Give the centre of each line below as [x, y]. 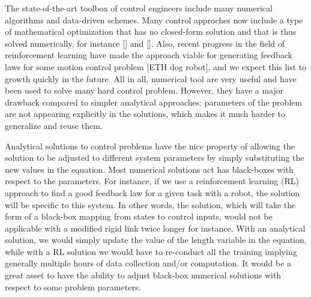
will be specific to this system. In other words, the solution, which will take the [150, 204]
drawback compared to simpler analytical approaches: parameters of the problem [154, 102]
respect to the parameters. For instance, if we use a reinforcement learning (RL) [152, 181]
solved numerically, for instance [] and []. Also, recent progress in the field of [145, 43]
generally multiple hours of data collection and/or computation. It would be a [148, 263]
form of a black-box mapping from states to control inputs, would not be [139, 216]
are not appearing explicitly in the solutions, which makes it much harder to [145, 114]
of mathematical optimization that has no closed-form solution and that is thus [151, 31]
